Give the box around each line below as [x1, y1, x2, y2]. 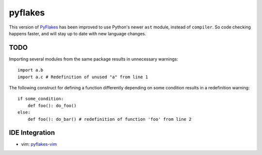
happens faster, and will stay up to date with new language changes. [9, 30, 147, 36]
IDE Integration [9, 128, 55, 137]
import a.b [17, 68, 44, 73]
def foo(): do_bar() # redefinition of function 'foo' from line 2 [27, 116, 192, 122]
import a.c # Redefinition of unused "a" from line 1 [17, 74, 148, 80]
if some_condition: [17, 96, 64, 101]
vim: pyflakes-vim [21, 141, 57, 147]
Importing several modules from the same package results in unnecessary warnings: [9, 56, 178, 62]
